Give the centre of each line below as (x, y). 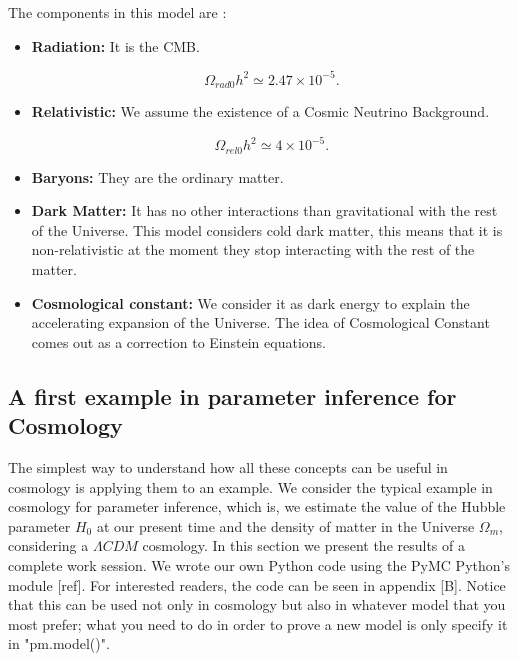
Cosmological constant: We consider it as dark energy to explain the (250, 302)
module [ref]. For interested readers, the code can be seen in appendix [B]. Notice (257, 584)
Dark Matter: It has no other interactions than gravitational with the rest (264, 210)
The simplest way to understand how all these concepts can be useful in (228, 467)
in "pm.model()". (59, 643)
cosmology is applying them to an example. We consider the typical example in (250, 486)
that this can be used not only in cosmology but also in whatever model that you (257, 604)
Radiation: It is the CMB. (115, 45)
